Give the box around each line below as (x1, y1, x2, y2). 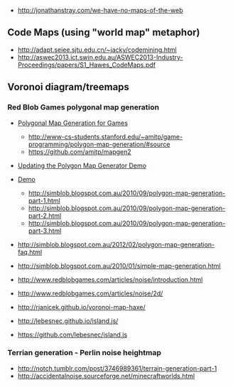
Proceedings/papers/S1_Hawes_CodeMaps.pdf (17, 60, 156, 69)
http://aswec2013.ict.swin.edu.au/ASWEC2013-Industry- (17, 53, 183, 61)
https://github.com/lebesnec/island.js (17, 330, 128, 339)
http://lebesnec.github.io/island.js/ (17, 316, 119, 325)
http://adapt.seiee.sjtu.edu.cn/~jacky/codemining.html (17, 45, 177, 54)
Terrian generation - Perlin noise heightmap (7, 348, 161, 358)
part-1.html (28, 196, 60, 205)
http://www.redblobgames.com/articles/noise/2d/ (17, 289, 163, 298)
